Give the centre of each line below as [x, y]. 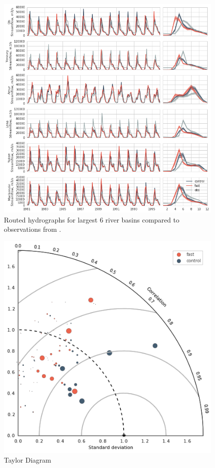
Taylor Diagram [28, 459]
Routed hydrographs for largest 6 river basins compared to [92, 219]
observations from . [32, 229]
